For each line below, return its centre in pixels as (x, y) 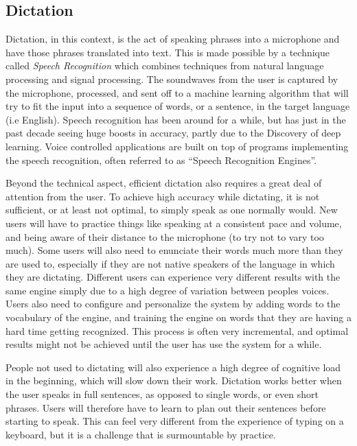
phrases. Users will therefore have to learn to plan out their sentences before (166, 407)
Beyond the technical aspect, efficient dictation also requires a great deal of (164, 183)
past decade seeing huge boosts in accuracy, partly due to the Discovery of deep (173, 133)
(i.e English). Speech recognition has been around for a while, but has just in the (176, 119)
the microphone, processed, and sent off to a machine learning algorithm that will (177, 92)
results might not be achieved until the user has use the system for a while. (164, 344)
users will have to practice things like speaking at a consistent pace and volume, (174, 223)
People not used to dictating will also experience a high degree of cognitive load (173, 367)
